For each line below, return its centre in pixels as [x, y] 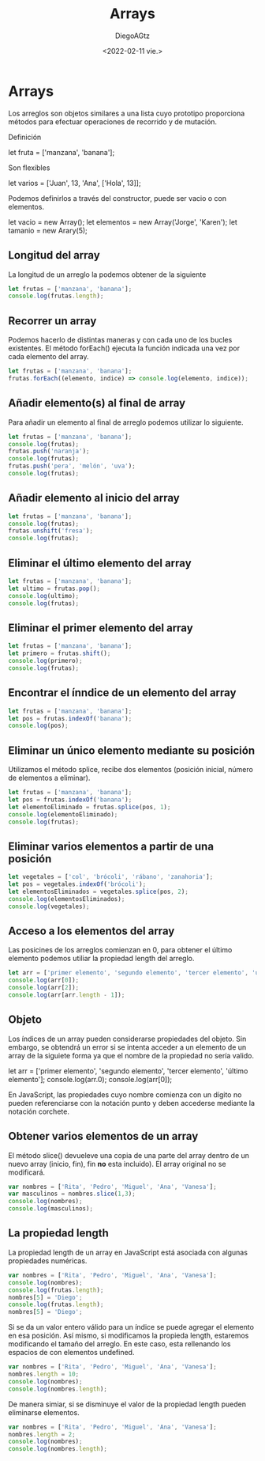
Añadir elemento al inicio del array [94, 498]
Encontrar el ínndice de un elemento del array [122, 693]
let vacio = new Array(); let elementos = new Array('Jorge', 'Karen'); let [123, 221]
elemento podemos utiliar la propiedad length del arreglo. [101, 959]
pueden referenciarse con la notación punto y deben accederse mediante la [131, 1103]
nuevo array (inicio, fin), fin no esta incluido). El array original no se [117, 1164]
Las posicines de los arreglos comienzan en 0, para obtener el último [120, 950]
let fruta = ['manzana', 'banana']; [62, 152]
